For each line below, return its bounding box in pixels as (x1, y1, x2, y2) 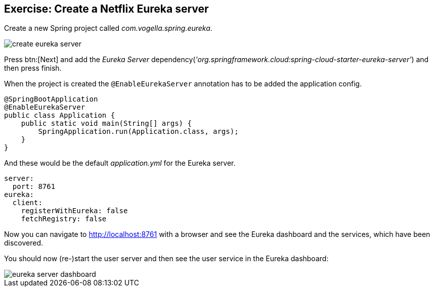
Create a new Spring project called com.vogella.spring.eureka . (4, 24, 212, 33)
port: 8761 (12, 182, 56, 191)
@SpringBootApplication (4, 95, 98, 104)
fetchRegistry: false (21, 215, 107, 223)
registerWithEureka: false (21, 207, 128, 215)
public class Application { (4, 111, 115, 120)
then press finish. (4, 64, 62, 73)
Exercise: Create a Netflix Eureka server (4, 3, 209, 15)
